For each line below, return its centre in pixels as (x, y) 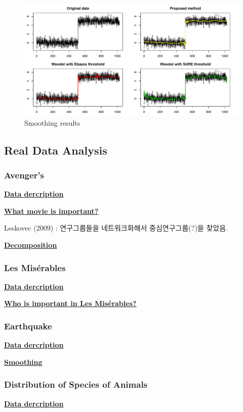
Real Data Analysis (56, 150)
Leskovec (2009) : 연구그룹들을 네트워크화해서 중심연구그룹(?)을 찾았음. (116, 228)
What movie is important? (51, 211)
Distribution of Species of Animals (76, 384)
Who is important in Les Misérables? (70, 303)
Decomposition (31, 245)
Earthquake (28, 326)
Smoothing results (52, 122)
